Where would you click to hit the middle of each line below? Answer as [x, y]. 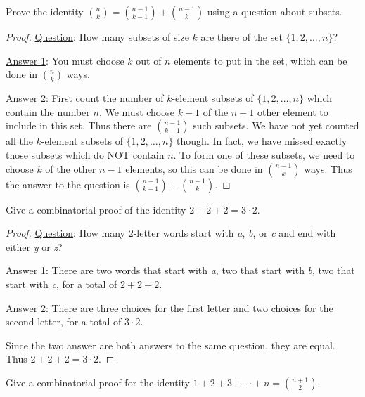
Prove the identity [45, 11]
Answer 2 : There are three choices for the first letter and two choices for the [169, 307]
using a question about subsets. [275, 11]
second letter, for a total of [64, 321]
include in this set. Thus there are [79, 125]
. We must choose [136, 111]
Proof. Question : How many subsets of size [97, 37]
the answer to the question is [68, 184]
